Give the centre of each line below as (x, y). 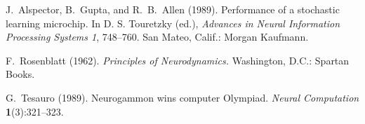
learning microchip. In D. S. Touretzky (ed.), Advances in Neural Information (173, 23)
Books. (20, 74)
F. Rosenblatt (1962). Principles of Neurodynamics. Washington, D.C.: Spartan (178, 60)
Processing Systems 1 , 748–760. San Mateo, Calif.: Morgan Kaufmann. (157, 37)
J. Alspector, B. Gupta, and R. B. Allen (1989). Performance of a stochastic (173, 9)
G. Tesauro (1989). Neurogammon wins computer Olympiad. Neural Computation (182, 97)
